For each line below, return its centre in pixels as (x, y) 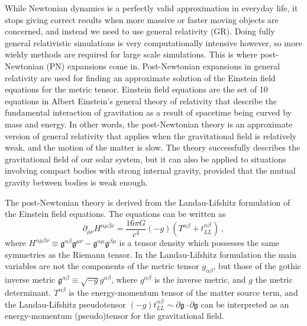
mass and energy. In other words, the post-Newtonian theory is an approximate (149, 124)
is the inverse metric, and (200, 279)
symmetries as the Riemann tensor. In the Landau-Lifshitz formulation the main (151, 254)
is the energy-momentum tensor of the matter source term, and (183, 292)
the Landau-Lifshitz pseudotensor (65, 304)
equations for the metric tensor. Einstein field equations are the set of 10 (136, 89)
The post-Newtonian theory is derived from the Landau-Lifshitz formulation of (148, 202)
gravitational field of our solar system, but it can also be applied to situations (146, 159)
